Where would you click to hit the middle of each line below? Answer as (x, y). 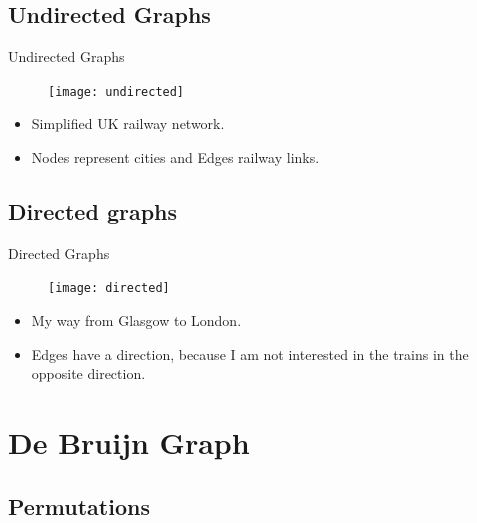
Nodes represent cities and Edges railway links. (175, 157)
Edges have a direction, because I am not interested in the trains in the (250, 353)
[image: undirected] (116, 91)
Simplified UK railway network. (128, 123)
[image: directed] (109, 288)
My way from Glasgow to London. (136, 320)
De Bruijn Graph (129, 442)
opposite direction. (88, 373)
